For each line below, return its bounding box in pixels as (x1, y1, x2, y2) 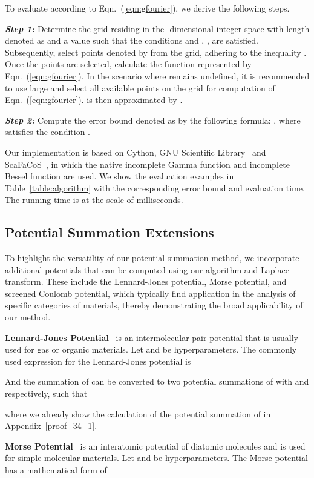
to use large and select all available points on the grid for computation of (5, 81, 275, 94)
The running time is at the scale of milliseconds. (5, 193, 183, 206)
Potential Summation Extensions (5, 223, 214, 242)
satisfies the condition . (5, 125, 91, 138)
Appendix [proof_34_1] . (5, 419, 97, 432)
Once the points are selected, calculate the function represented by (5, 58, 252, 70)
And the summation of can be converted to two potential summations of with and (5, 375, 309, 388)
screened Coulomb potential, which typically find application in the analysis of (5, 287, 296, 299)
